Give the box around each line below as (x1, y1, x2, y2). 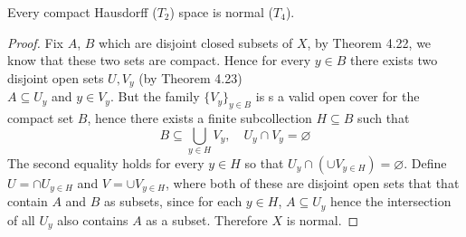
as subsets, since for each (104, 192, 243, 211)
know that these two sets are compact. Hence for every (7, 51, 311, 70)
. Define (404, 153, 447, 172)
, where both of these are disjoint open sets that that (166, 173, 460, 192)
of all (7, 210, 35, 229)
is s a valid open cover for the (255, 87, 420, 106)
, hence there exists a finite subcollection (87, 109, 312, 128)
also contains (57, 210, 128, 229)
